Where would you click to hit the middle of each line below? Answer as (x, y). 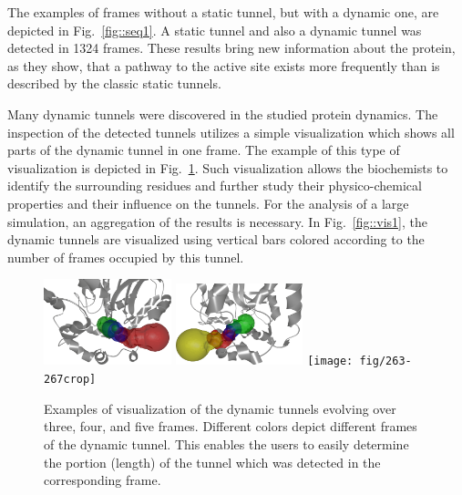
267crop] (70, 380)
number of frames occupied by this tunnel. (126, 257)
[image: (330, 361)
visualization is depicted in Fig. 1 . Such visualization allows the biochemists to (228, 167)
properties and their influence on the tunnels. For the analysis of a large (208, 203)
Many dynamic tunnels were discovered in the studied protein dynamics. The (223, 113)
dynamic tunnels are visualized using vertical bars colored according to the (216, 239)
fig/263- (385, 361)
